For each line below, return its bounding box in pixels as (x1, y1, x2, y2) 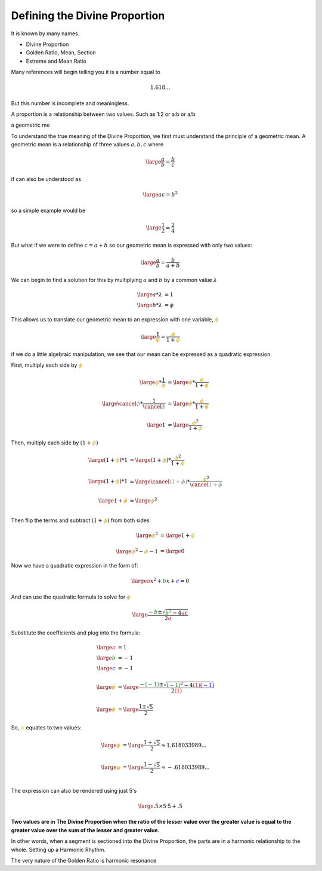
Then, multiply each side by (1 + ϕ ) (11, 439, 98, 446)
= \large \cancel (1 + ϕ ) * (129, 478, 190, 485)
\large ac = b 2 (143, 190, 178, 198)
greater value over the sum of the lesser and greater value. (11, 826, 160, 833)
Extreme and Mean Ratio (26, 57, 86, 65)
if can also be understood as (11, 176, 82, 183)
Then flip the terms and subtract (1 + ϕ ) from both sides (11, 517, 150, 524)
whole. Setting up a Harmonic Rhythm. (11, 846, 106, 853)
